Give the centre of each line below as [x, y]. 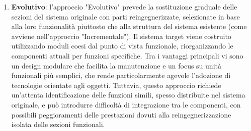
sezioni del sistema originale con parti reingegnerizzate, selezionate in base [125, 16]
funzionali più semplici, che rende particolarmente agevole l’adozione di [121, 75]
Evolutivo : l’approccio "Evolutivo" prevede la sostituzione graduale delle [124, 6]
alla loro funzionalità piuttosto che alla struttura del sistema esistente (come [129, 26]
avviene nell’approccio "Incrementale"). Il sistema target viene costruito [121, 36]
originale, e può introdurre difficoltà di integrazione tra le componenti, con [126, 104]
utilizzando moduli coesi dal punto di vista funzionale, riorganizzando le [122, 46]
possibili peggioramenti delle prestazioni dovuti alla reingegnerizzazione [121, 114]
